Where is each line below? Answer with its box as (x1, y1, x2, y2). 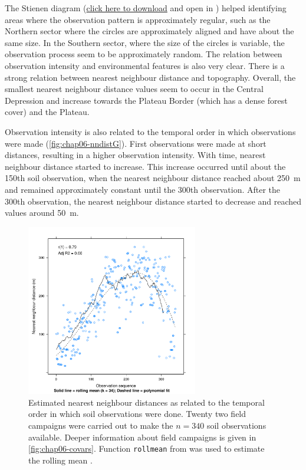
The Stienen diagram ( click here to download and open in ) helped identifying (5, 2, 287, 14)
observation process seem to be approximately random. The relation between (5, 48, 282, 60)
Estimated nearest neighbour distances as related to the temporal (28, 396, 265, 408)
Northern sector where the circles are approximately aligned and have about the (5, 25, 294, 37)
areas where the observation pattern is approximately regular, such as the (5, 13, 271, 25)
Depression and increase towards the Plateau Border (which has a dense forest (5, 94, 288, 106)
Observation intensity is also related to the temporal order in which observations (5, 125, 296, 137)
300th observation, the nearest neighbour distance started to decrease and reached (5, 195, 302, 207)
